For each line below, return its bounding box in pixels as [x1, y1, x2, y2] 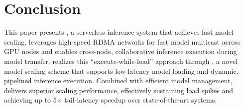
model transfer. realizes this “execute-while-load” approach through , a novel [4, 55, 238, 66]
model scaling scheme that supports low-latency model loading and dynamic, [4, 65, 239, 76]
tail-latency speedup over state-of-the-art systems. [64, 95, 217, 105]
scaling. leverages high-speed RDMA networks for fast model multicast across [4, 36, 241, 47]
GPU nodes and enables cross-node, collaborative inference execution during [4, 46, 237, 56]
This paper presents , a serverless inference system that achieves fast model [4, 27, 234, 37]
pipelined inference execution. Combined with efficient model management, [4, 75, 233, 86]
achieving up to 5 [4, 95, 57, 105]
